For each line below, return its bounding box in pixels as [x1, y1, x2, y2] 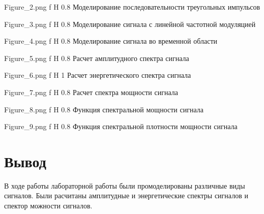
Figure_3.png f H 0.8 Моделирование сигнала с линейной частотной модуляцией [4, 18, 256, 29]
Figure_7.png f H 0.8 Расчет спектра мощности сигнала [4, 86, 178, 97]
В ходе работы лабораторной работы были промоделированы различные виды [4, 180, 245, 191]
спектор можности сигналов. [4, 200, 93, 211]
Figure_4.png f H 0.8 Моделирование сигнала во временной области [4, 36, 218, 46]
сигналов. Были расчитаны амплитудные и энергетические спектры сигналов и [4, 190, 248, 201]
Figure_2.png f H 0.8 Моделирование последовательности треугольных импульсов [4, 2, 260, 12]
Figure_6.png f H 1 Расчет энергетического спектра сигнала [4, 70, 191, 80]
